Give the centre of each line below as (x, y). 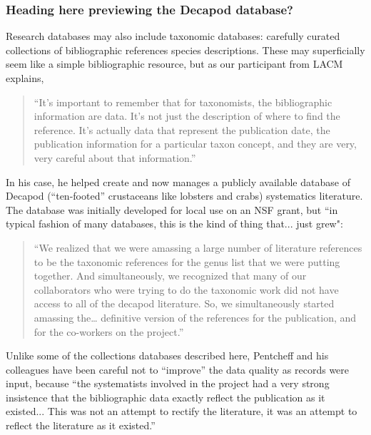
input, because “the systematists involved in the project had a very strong (168, 383)
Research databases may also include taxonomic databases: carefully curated (173, 36)
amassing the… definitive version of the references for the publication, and (195, 317)
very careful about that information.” (115, 157)
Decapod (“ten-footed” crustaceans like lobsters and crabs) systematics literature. (184, 196)
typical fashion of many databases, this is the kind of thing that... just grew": (174, 224)
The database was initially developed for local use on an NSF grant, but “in (172, 209)
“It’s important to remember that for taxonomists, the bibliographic (183, 102)
